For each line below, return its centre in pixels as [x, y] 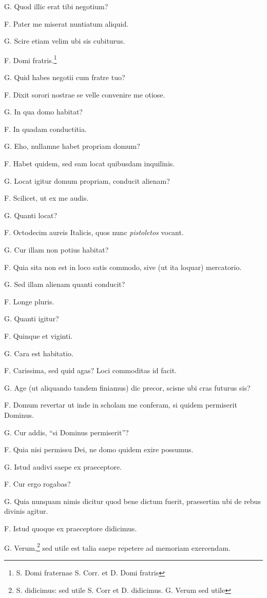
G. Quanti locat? [31, 215]
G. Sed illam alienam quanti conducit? [65, 284]
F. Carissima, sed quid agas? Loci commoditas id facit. [91, 370]
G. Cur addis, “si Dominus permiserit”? [66, 432]
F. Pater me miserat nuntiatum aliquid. [66, 23]
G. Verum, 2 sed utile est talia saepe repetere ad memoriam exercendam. [117, 547]
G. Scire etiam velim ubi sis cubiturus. [65, 41]
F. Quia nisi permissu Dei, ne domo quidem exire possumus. [99, 449]
